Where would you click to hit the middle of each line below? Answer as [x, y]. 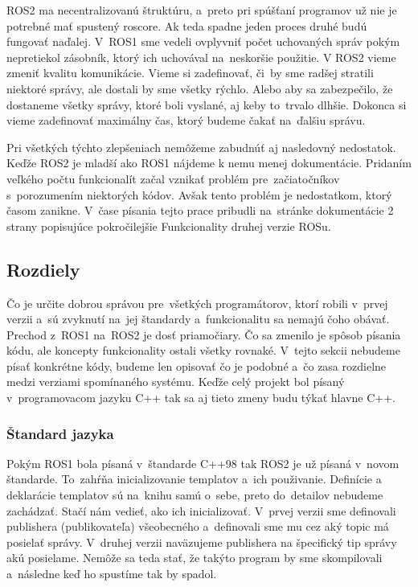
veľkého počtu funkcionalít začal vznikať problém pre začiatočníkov [173, 178]
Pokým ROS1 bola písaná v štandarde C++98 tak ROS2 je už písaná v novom [203, 463]
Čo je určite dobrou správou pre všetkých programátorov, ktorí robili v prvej [197, 303]
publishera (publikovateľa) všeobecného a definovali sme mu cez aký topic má [198, 526]
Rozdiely [43, 269]
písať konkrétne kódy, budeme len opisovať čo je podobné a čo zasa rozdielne [197, 365]
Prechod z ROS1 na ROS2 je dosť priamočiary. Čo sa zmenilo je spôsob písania [204, 334]
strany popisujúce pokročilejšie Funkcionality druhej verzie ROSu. [169, 226]
